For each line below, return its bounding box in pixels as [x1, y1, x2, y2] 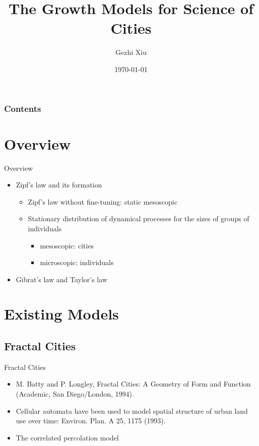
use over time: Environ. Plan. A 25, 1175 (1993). [16, 415, 166, 426]
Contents [4, 102, 41, 114]
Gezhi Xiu [115, 47, 147, 57]
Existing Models [4, 303, 119, 324]
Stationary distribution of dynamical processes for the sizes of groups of [28, 213, 249, 224]
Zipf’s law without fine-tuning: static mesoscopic [28, 196, 177, 207]
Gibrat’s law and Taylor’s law [16, 274, 107, 284]
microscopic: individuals [40, 257, 114, 268]
